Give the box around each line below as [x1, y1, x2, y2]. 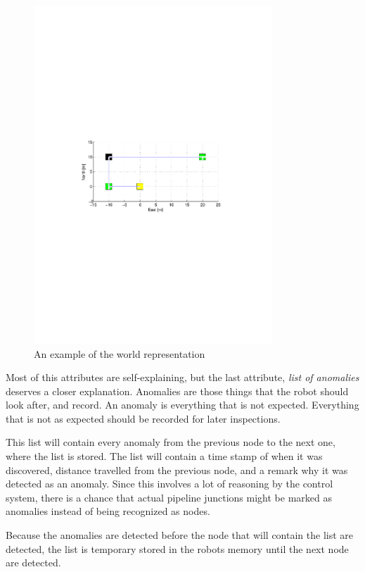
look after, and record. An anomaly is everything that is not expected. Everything [6, 397, 359, 412]
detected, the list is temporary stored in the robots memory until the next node [6, 541, 349, 556]
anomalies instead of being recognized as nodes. [6, 504, 210, 518]
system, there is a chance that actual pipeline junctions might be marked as [6, 490, 332, 504]
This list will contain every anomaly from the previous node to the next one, [6, 435, 335, 449]
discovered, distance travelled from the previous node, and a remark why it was [6, 462, 348, 477]
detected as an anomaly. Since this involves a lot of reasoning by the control [6, 476, 333, 491]
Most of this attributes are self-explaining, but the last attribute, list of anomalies [6, 370, 359, 385]
